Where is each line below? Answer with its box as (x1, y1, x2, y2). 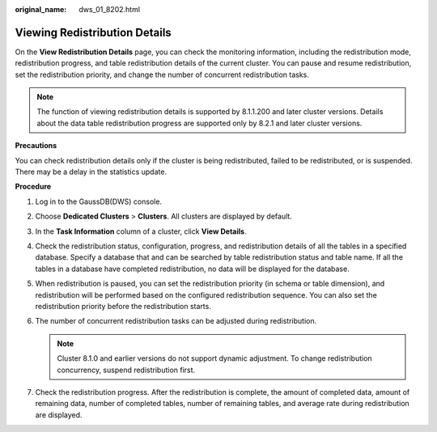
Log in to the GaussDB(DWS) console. (35, 197, 162, 206)
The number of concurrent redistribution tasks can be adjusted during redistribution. (35, 316, 317, 326)
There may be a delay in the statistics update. (15, 167, 168, 177)
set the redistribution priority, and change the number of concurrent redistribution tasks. (15, 70, 309, 79)
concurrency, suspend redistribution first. (57, 365, 196, 375)
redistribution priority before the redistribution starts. (35, 301, 212, 311)
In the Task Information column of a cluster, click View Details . (35, 227, 247, 236)
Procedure (15, 182, 52, 192)
